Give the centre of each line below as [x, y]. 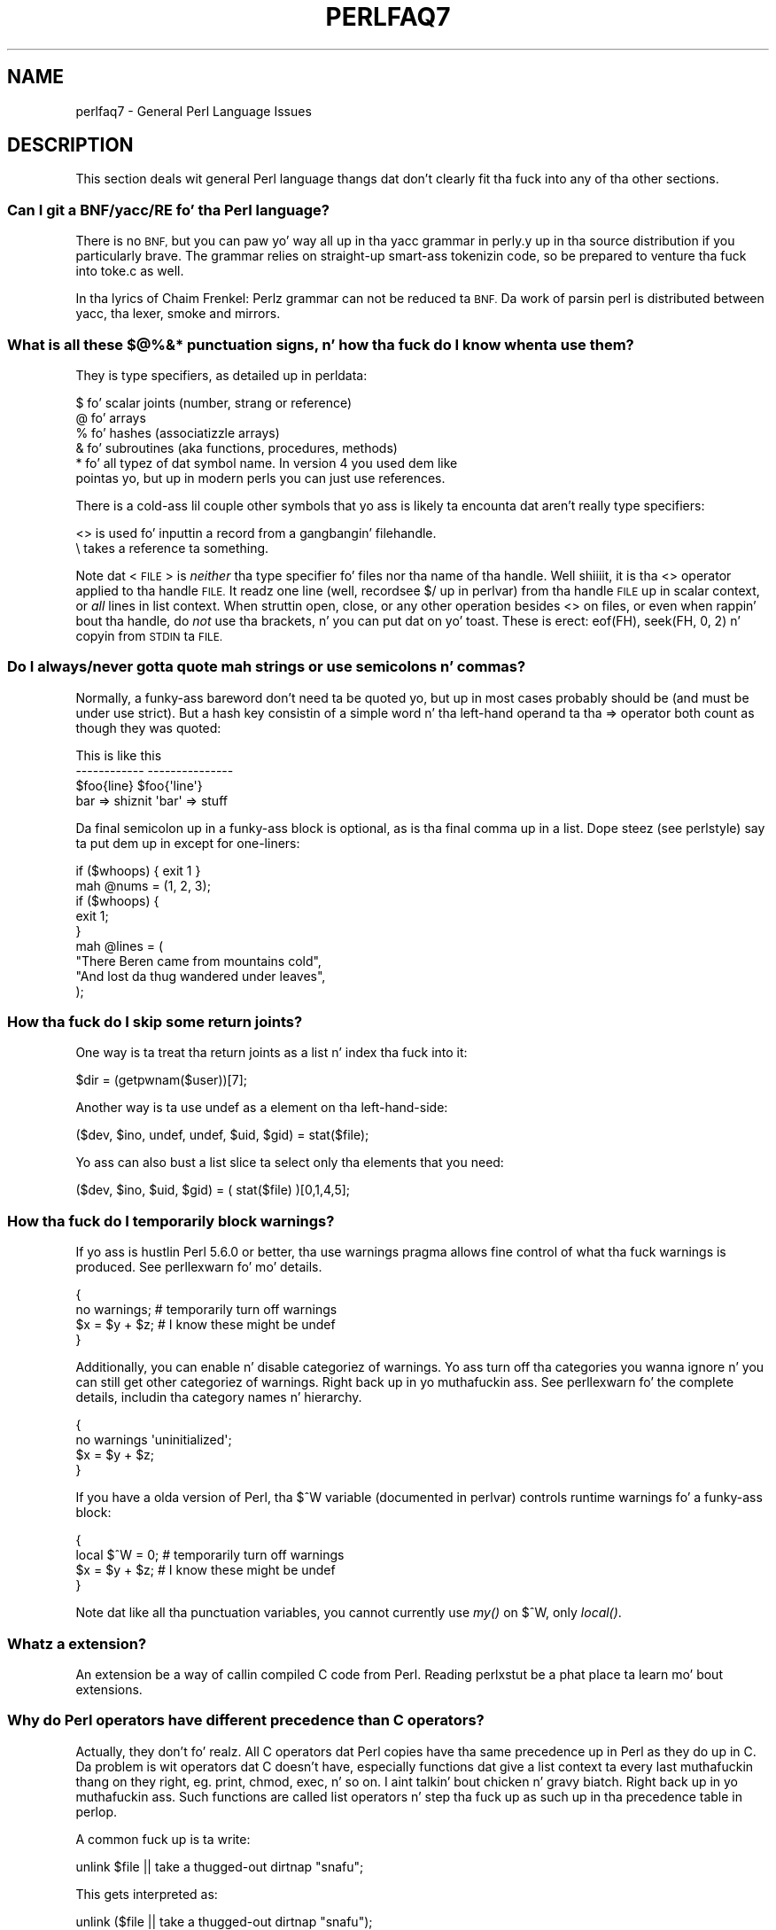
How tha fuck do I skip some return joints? [155, 1022]
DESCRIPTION [70, 145]
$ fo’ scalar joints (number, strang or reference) [214, 402]
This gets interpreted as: [147, 1894]
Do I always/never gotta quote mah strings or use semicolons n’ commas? [267, 667]
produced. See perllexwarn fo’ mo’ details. [199, 1267]
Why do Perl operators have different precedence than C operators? [246, 1720]
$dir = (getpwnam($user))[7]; [161, 1080]
